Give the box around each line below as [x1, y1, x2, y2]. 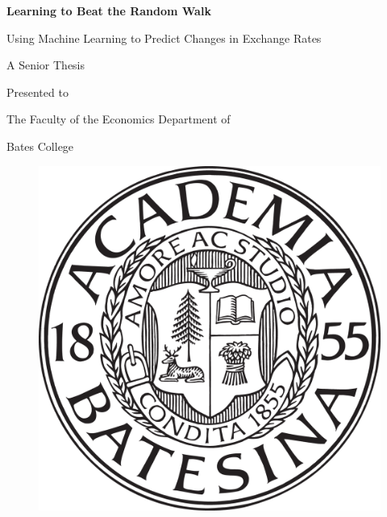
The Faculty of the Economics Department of [6, 110, 231, 127]
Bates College [6, 137, 74, 154]
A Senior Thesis [6, 56, 85, 73]
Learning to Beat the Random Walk [6, 2, 211, 19]
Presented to [6, 83, 69, 100]
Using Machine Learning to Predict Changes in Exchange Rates [6, 29, 322, 46]
